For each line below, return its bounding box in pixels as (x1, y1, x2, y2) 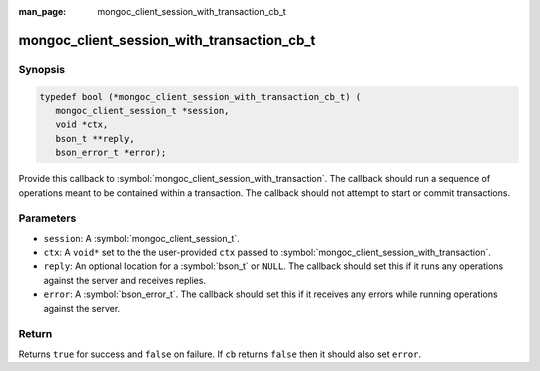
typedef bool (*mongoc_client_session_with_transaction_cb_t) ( (39, 91, 362, 102)
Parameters (18, 211, 77, 225)
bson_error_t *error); (55, 147, 167, 159)
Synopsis (18, 62, 65, 76)
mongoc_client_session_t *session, (55, 105, 230, 116)
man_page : (18, 6, 67, 17)
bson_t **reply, (55, 133, 135, 144)
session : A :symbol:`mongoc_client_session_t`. (43, 232, 240, 244)
